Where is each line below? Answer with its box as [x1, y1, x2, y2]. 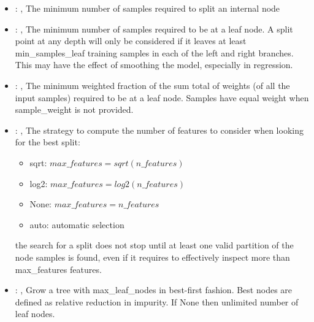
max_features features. [15, 263, 102, 275]
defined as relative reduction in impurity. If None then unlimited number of [15, 295, 299, 308]
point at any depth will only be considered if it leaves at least [15, 34, 247, 47]
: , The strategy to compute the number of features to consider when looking [15, 123, 304, 136]
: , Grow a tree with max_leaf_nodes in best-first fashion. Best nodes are [15, 283, 293, 296]
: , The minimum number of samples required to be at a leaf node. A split [15, 22, 293, 35]
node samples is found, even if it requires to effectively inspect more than [15, 250, 290, 263]
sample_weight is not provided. [15, 103, 134, 116]
